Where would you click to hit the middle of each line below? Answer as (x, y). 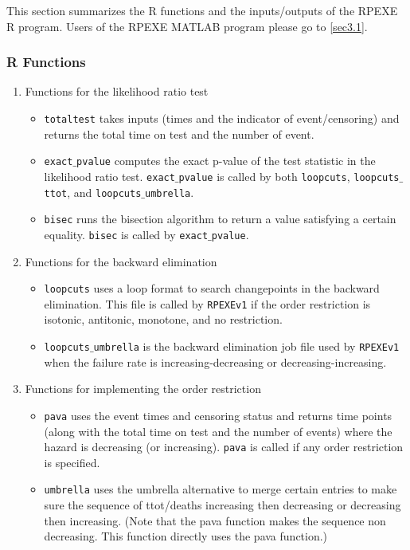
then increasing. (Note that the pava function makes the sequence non (215, 520)
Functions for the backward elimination (121, 261)
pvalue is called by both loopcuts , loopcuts (289, 176)
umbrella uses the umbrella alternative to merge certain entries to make (221, 489)
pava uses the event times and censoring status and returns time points (218, 415)
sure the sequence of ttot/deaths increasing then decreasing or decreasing (223, 505)
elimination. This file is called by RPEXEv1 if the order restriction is (207, 303)
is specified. (72, 462)
